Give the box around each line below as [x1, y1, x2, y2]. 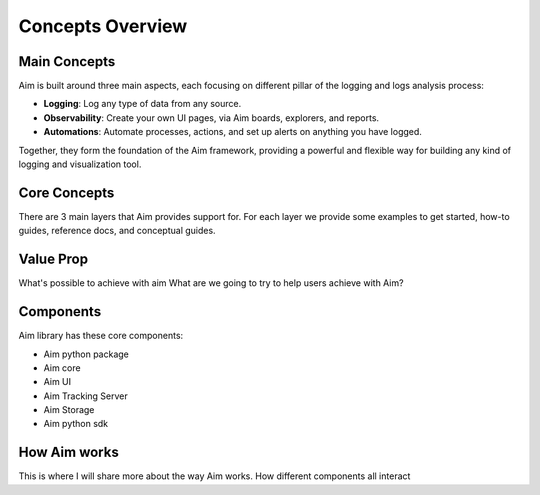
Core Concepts [18, 184, 115, 201]
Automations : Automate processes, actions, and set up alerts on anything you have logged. [43, 126, 422, 138]
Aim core [43, 361, 81, 374]
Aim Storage [43, 404, 95, 416]
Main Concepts [18, 53, 116, 70]
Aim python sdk [43, 418, 109, 430]
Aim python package [43, 348, 130, 360]
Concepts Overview [18, 15, 188, 37]
